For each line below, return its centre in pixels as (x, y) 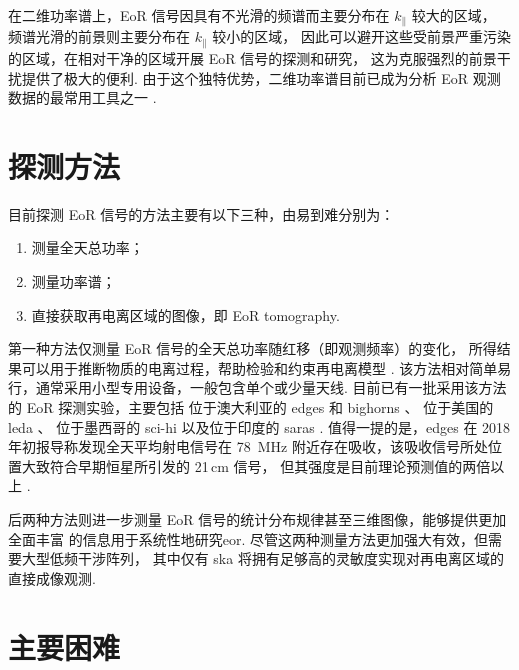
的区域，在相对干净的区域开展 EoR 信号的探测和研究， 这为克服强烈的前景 (252, 57)
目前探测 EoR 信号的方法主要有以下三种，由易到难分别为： (201, 213)
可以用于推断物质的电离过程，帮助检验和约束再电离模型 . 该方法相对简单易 (266, 367)
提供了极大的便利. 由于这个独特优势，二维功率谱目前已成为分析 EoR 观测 (261, 77)
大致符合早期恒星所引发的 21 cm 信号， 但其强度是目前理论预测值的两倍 (256, 465)
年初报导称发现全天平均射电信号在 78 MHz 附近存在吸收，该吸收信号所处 (248, 446)
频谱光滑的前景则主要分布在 (99, 36)
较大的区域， (453, 15)
